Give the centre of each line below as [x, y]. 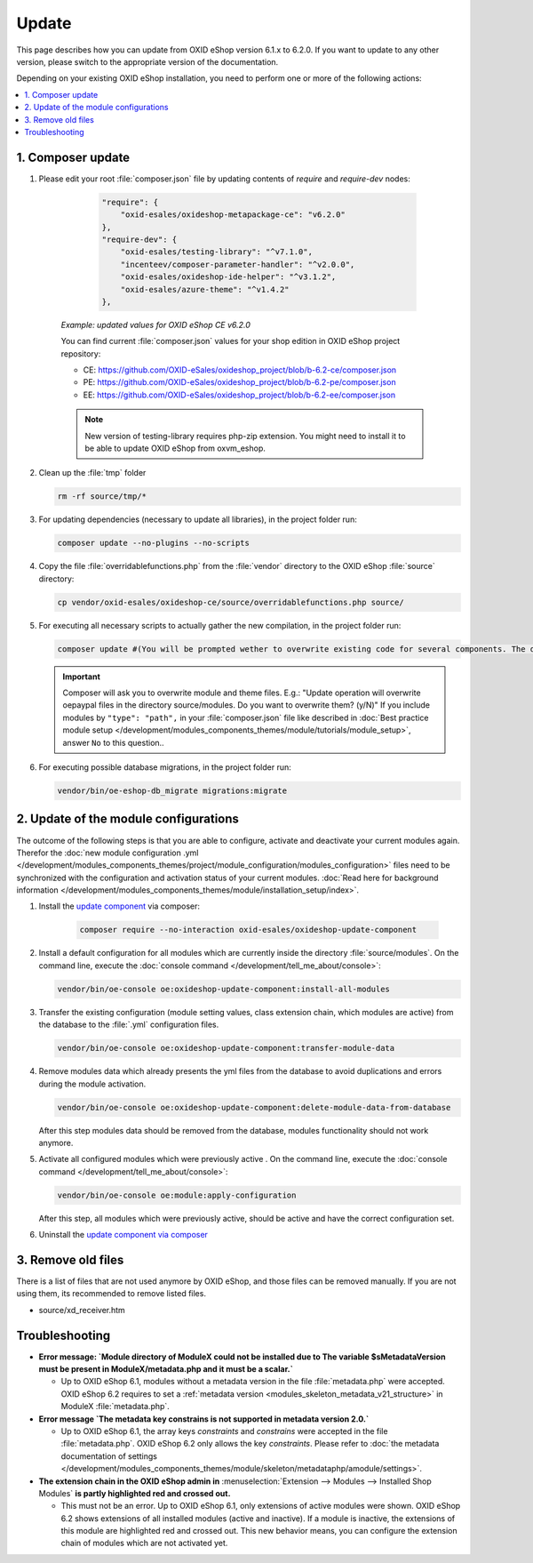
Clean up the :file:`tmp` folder [92, 473]
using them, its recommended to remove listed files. [111, 1294]
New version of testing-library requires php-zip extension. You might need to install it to [245, 436]
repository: [81, 353]
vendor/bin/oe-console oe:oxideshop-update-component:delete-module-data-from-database [254, 1107]
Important [82, 677]
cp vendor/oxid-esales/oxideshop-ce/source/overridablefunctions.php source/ [231, 602]
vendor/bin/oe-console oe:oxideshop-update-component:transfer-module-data [226, 1048]
